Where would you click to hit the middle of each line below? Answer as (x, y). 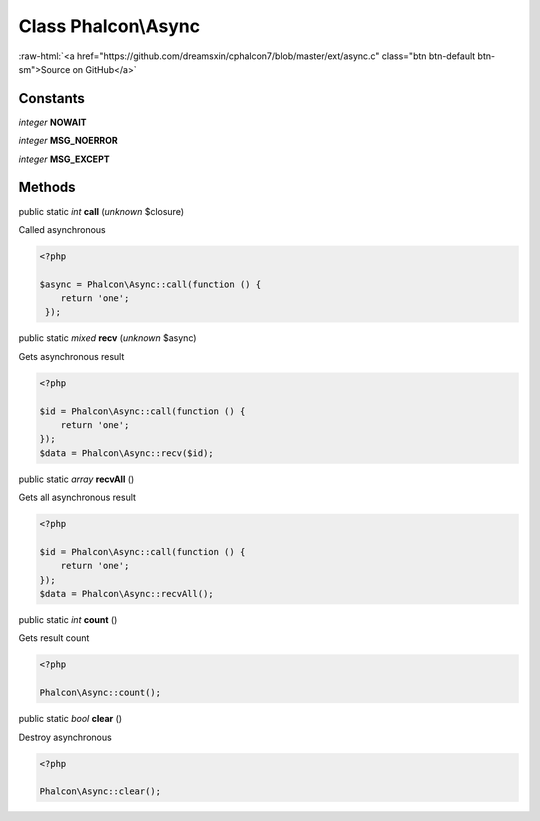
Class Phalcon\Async (109, 26)
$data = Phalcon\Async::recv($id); (126, 453)
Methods (47, 187)
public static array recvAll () (76, 479)
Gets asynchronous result (71, 356)
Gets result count (54, 638)
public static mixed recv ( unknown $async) (107, 338)
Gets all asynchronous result (77, 497)
